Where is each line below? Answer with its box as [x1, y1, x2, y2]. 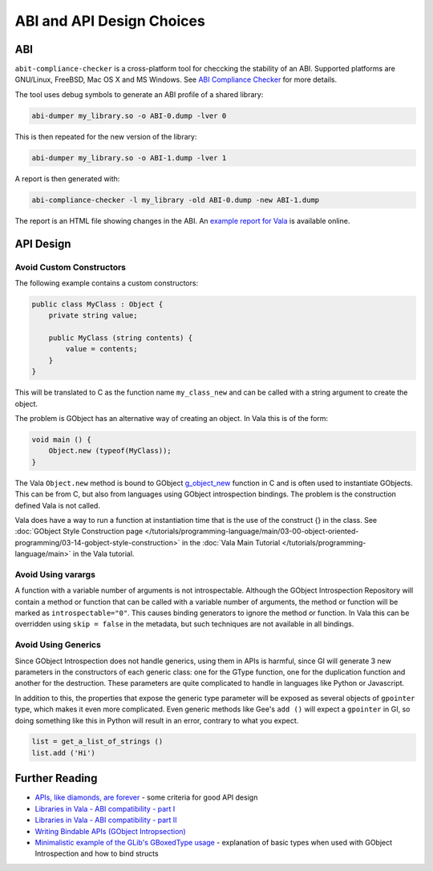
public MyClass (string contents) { [48, 334, 192, 342]
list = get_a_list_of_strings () [31, 737, 164, 746]
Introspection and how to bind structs [34, 849, 160, 858]
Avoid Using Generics [14, 639, 102, 650]
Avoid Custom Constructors [14, 261, 127, 273]
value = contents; [65, 345, 138, 354]
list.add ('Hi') [31, 748, 96, 757]
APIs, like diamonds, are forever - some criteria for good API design [34, 792, 258, 802]
